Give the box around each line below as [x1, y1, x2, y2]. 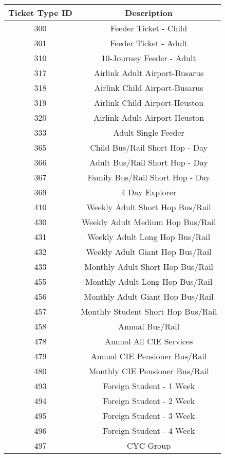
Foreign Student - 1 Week [103, 380, 195, 392]
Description [125, 7, 173, 19]
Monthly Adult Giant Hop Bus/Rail [84, 290, 214, 302]
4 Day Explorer [121, 186, 177, 198]
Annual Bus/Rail [118, 320, 180, 332]
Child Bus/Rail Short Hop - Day [90, 141, 208, 153]
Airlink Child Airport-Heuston [94, 97, 204, 108]
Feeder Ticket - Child [110, 22, 188, 34]
